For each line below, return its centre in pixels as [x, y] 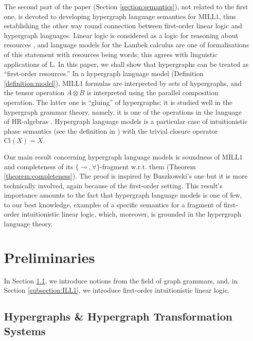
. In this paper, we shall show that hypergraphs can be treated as [151, 64]
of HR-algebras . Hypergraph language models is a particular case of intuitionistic [126, 121]
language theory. [28, 224]
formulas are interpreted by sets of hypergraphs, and [163, 83]
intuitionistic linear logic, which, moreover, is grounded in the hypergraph [132, 214]
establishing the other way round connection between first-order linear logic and [123, 26]
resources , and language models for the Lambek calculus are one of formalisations [126, 45]
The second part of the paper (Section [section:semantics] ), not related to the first [126, 6]
